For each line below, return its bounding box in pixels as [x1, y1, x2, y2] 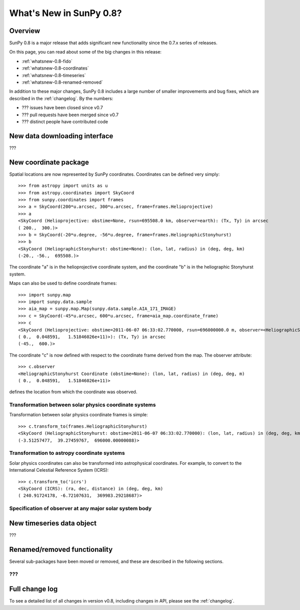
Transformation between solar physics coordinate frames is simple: [9, 412, 148, 418]
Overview [9, 27, 40, 35]
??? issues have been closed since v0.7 [21, 105, 103, 111]
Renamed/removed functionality [9, 545, 113, 553]
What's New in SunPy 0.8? [9, 8, 122, 19]
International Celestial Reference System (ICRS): [9, 467, 109, 473]
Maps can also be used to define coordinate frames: [9, 280, 117, 286]
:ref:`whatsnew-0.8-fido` [21, 58, 72, 64]
